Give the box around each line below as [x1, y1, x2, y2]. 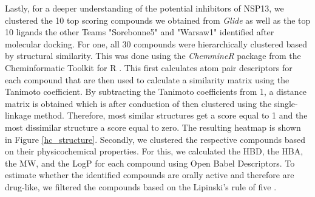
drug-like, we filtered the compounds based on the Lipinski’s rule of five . [5, 180, 277, 193]
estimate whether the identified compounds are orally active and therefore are [5, 168, 294, 181]
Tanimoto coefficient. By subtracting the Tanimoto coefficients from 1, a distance [5, 85, 307, 98]
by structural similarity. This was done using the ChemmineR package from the [5, 49, 301, 62]
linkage [5, 109, 32, 122]
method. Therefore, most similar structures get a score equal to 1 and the [33, 109, 308, 122]
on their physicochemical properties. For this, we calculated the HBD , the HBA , [5, 145, 303, 157]
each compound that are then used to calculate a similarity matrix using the [5, 73, 290, 86]
